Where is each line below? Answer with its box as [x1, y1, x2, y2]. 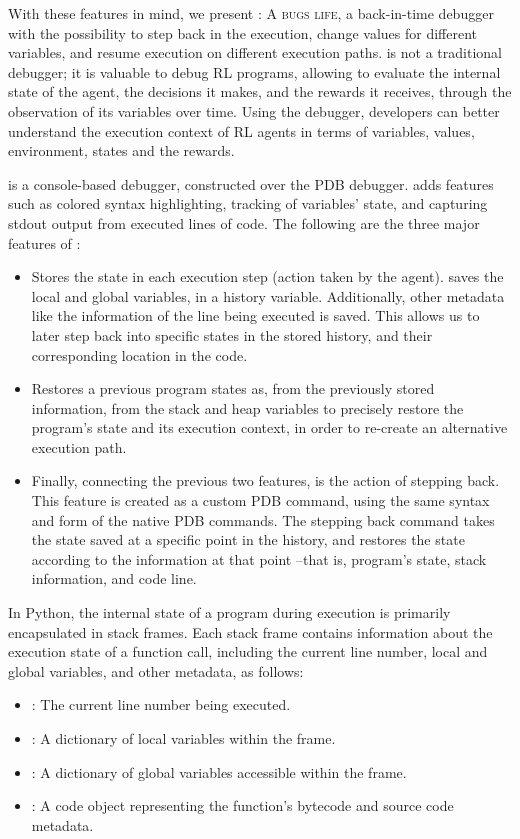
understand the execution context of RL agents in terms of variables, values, [8, 120, 475, 141]
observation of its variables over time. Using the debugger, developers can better [8, 100, 500, 121]
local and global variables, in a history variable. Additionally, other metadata [31, 285, 505, 306]
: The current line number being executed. [31, 694, 291, 715]
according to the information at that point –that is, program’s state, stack [31, 548, 487, 569]
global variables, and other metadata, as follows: [8, 660, 304, 681]
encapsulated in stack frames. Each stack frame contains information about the [8, 621, 493, 642]
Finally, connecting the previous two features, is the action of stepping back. [31, 470, 500, 491]
